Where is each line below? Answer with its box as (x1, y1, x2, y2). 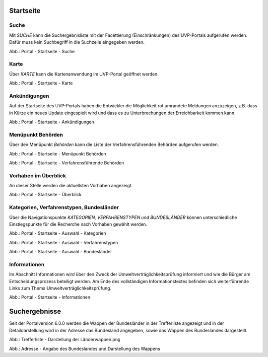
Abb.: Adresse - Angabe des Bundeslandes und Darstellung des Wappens (9, 346, 161, 352)
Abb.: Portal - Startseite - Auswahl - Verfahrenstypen (9, 239, 118, 245)
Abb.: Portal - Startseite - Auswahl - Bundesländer (9, 249, 113, 255)
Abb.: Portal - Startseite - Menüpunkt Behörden (9, 150, 106, 156)
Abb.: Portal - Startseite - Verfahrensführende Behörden (9, 159, 124, 166)
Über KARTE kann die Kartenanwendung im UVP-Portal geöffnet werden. (9, 71, 159, 77)
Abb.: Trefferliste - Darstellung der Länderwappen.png (9, 337, 121, 343)
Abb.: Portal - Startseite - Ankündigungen (9, 119, 94, 125)
